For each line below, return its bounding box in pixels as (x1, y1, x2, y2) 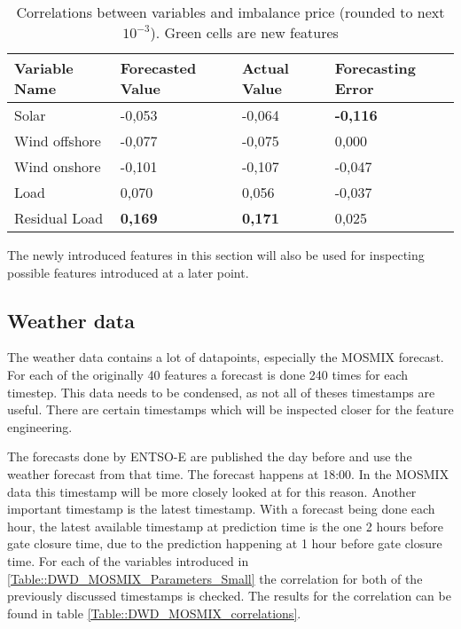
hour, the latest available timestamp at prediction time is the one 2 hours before (7, 516, 444, 535)
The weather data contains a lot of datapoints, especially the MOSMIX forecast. (7, 348, 444, 366)
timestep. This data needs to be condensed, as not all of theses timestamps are (7, 382, 435, 401)
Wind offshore (14, 130, 101, 151)
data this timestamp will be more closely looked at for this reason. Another (7, 482, 417, 500)
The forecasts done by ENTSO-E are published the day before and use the (7, 447, 412, 466)
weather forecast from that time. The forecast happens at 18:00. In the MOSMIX (7, 464, 449, 483)
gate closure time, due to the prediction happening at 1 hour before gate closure (7, 534, 442, 553)
